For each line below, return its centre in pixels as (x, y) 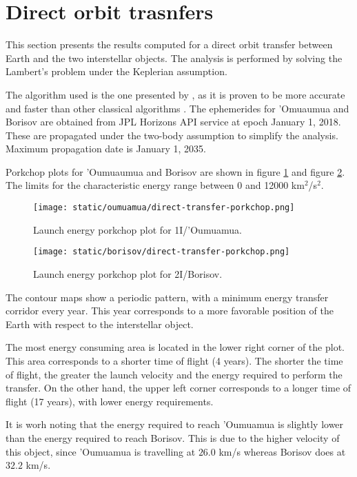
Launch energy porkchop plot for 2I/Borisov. (128, 273)
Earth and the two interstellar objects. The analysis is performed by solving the (174, 58)
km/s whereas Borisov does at (282, 451)
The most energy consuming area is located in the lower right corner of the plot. (175, 347)
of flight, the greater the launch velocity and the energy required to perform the (174, 374)
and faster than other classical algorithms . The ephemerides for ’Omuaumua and (177, 108)
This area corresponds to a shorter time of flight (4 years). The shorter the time (174, 360)
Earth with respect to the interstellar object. (100, 324)
